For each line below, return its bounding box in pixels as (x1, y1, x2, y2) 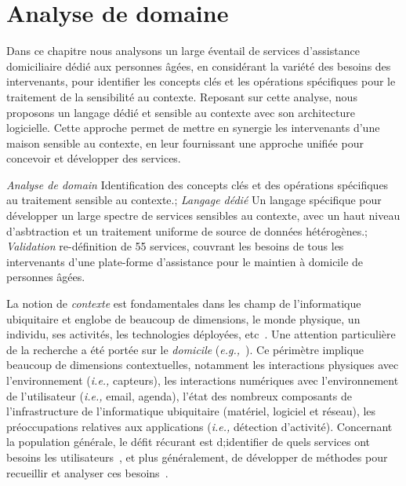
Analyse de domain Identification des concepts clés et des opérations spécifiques (6, 176, 389, 192)
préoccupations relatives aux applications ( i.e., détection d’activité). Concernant (6, 418, 393, 434)
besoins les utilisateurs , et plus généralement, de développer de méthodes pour (6, 448, 388, 465)
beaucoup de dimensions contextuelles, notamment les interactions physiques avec (6, 356, 399, 373)
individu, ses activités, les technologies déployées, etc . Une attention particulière (6, 326, 396, 342)
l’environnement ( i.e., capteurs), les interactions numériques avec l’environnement (6, 372, 399, 388)
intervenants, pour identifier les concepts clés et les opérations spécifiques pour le (6, 73, 396, 90)
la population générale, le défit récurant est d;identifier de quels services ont (6, 433, 371, 450)
